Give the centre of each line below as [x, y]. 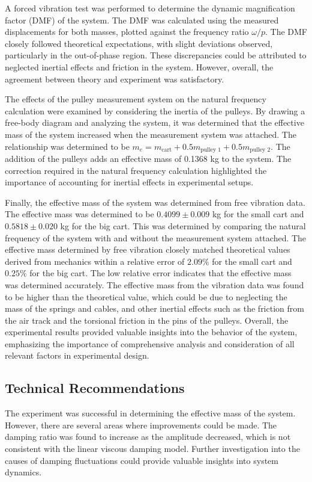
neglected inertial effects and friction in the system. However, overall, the [139, 66]
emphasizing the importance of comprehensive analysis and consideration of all [150, 343]
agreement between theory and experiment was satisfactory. [115, 79]
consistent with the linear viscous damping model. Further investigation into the [152, 449]
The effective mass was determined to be [79, 214]
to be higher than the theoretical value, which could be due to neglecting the [146, 296]
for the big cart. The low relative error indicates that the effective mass [160, 273]
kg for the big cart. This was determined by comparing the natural [183, 225]
